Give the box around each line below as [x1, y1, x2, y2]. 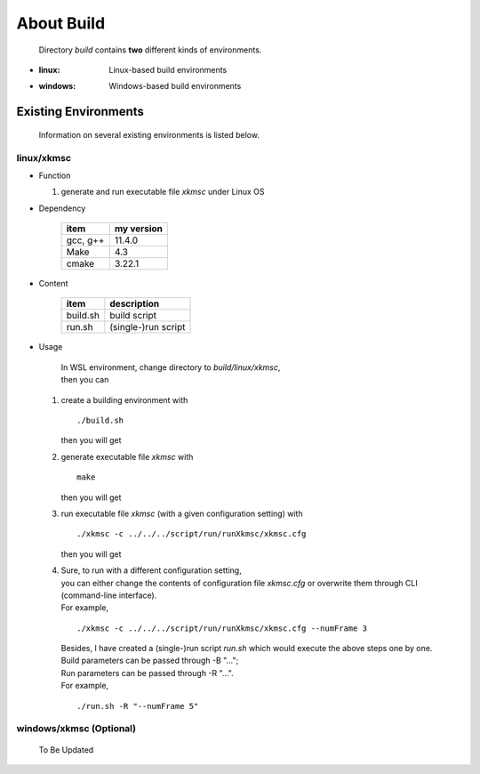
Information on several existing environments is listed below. [38, 129, 260, 140]
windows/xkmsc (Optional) [16, 722, 137, 735]
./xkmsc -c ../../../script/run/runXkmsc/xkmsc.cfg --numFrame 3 [76, 623, 368, 633]
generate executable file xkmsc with [60, 451, 194, 462]
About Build [16, 13, 106, 33]
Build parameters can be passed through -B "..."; [60, 655, 239, 666]
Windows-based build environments [108, 81, 242, 92]
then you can [60, 375, 109, 385]
